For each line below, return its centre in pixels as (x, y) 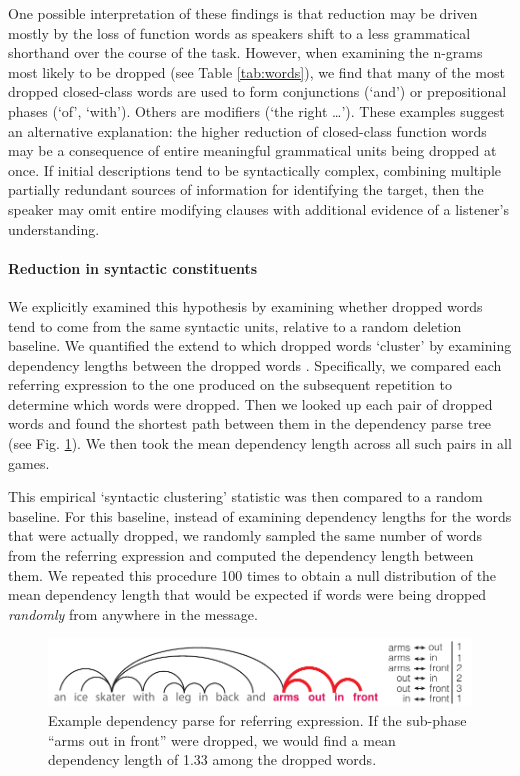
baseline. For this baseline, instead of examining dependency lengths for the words (260, 515)
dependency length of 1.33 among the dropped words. (212, 759)
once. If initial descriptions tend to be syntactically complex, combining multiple (255, 169)
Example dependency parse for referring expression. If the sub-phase (257, 719)
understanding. (54, 228)
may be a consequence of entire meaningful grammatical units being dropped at (252, 150)
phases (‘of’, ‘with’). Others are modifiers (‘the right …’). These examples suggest (256, 110)
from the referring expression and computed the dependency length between (241, 555)
